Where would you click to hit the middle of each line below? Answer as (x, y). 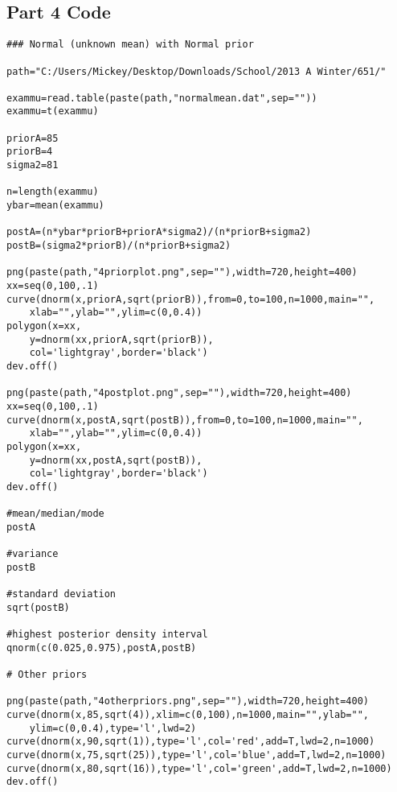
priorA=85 (33, 138)
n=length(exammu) (53, 192)
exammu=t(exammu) (53, 111)
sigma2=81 (33, 165)
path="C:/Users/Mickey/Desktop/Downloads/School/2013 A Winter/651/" (196, 71)
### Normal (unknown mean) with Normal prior (130, 45)
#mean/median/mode (55, 514)
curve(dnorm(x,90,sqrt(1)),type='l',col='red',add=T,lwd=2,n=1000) (191, 742)
